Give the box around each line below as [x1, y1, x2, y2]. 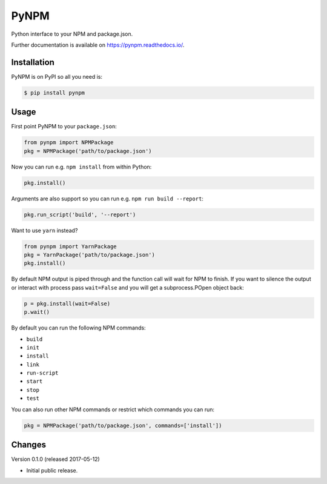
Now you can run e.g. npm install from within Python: [11, 163, 152, 170]
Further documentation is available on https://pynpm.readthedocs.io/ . [11, 41, 185, 48]
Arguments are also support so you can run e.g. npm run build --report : [11, 194, 204, 202]
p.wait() [24, 309, 50, 316]
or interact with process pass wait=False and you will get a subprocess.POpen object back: [11, 283, 245, 291]
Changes [11, 440, 47, 450]
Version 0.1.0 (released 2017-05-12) [11, 456, 100, 463]
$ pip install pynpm [24, 89, 85, 96]
